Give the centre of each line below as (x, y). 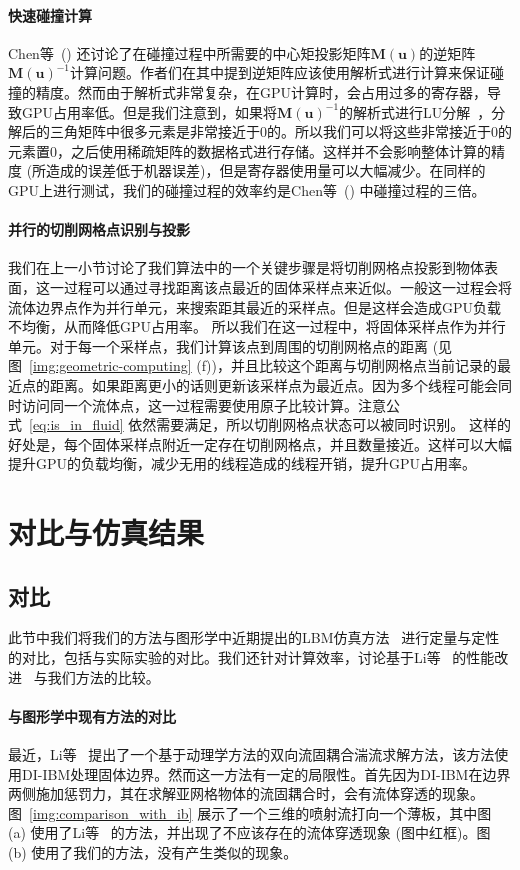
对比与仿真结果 (106, 532)
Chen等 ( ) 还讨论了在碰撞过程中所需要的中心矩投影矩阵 (189, 52)
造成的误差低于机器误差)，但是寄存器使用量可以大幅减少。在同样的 (266, 170)
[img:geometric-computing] (110, 365)
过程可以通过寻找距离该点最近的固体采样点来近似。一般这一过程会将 (287, 286)
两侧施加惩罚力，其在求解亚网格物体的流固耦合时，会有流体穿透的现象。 (246, 793)
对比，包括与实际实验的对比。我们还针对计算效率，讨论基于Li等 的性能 (258, 657)
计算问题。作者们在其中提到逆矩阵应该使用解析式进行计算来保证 (280, 72)
